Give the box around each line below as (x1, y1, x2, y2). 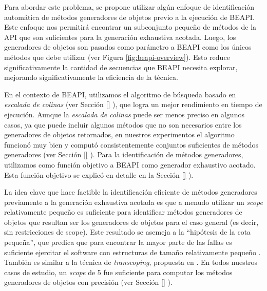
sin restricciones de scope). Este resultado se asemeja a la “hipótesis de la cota (4, 226, 251, 237)
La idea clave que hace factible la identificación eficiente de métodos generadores (4, 186, 257, 197)
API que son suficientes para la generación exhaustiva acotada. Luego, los (4, 31, 236, 42)
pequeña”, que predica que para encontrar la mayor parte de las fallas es (4, 237, 232, 247)
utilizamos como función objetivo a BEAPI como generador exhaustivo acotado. (4, 159, 256, 170)
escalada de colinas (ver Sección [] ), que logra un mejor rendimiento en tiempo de (4, 99, 262, 110)
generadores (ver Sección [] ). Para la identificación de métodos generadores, (4, 149, 243, 160)
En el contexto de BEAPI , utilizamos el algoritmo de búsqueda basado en (4, 89, 236, 99)
